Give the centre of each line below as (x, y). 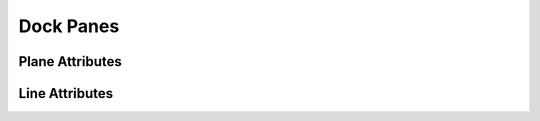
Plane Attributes (70, 61)
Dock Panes (69, 26)
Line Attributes (66, 93)
